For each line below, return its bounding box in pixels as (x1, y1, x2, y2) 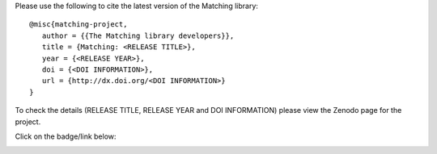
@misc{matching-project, (29, 20, 128, 29)
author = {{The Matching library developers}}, (41, 31, 235, 40)
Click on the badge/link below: (15, 131, 117, 141)
